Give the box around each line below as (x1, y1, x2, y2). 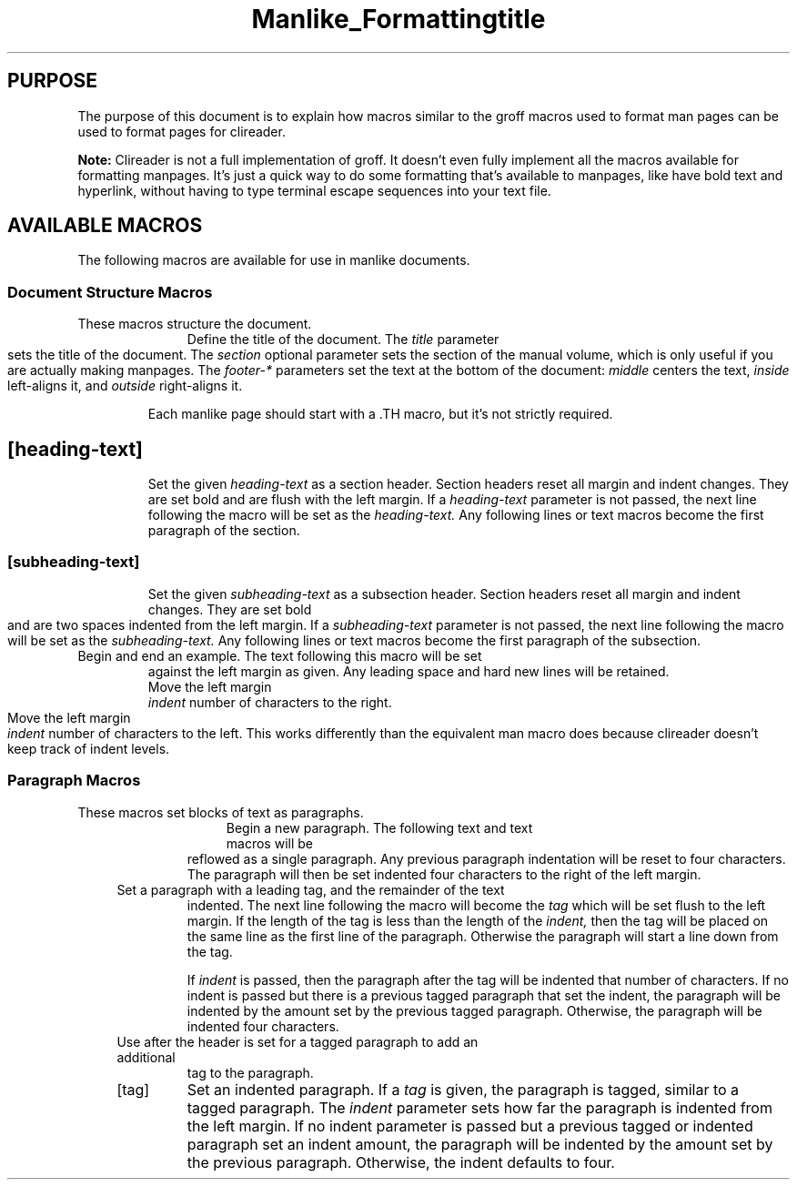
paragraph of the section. (147, 522, 300, 539)
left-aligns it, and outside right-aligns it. (7, 378, 243, 394)
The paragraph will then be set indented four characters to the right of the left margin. (187, 866, 701, 882)
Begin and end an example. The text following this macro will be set (77, 647, 482, 664)
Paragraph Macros (7, 771, 141, 790)
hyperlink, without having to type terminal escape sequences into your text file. (77, 182, 551, 198)
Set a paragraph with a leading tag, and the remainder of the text (116, 881, 505, 898)
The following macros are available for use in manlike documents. (77, 252, 470, 269)
